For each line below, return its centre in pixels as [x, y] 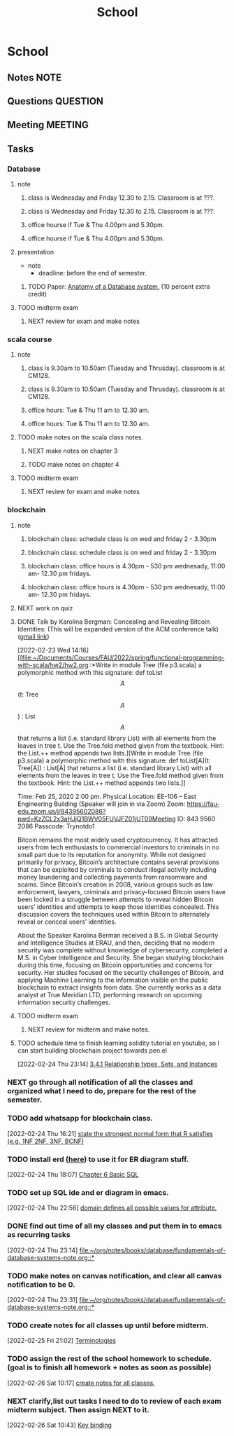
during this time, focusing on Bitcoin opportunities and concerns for [115, 965]
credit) [37, 294]
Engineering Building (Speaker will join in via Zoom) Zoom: [101, 804]
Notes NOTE [34, 77]
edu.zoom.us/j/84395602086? [61, 811]
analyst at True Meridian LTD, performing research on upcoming [110, 994]
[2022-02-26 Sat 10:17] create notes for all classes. [81, 1383]
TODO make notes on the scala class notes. [80, 437]
